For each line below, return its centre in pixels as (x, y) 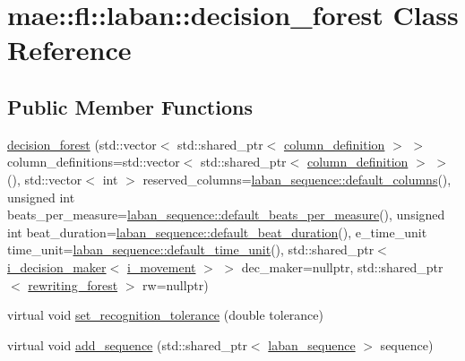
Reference (69, 50)
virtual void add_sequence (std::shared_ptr (127, 344)
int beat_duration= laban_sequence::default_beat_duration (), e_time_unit (217, 232)
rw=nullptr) (176, 284)
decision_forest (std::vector (82, 144)
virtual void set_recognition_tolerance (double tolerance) (165, 315)
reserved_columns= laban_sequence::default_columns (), (297, 179)
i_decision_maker (57, 266)
